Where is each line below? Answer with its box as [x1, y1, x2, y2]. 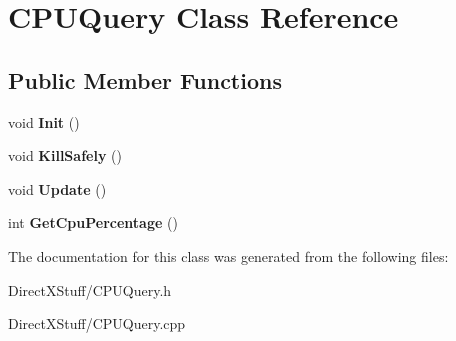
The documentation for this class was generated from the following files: [8, 245, 449, 266]
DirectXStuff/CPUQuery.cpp [8, 313, 186, 334]
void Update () [8, 178, 107, 199]
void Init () [8, 111, 80, 132]
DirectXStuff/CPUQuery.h [8, 279, 172, 300]
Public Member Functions [8, 64, 282, 95]
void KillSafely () [8, 145, 122, 166]
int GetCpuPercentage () [8, 212, 178, 233]
